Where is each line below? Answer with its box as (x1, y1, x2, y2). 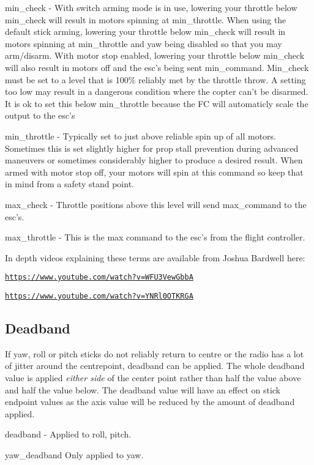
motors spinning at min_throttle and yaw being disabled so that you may (5, 37, 282, 50)
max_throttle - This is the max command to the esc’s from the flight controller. (5, 231, 305, 244)
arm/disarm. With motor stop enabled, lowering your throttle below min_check (5, 49, 305, 62)
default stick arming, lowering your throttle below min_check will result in (5, 25, 286, 38)
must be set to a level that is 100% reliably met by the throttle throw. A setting (5, 73, 306, 86)
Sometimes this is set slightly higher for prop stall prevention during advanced (5, 141, 299, 154)
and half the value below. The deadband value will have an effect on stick (5, 383, 281, 396)
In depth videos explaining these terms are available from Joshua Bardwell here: (5, 251, 305, 264)
